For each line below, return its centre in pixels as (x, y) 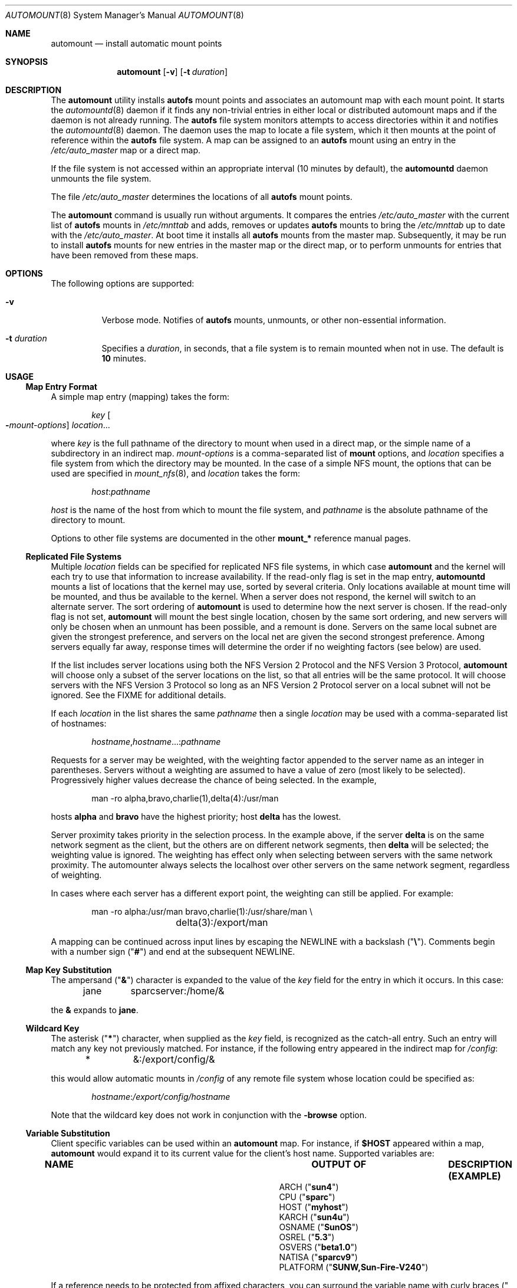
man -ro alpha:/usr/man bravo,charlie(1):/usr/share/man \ (202, 911)
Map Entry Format (61, 387)
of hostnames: (79, 723)
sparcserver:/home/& (177, 991)
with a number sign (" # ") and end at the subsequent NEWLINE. (173, 952)
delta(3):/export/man (222, 922)
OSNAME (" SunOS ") (319, 1227)
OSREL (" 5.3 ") (307, 1237)
